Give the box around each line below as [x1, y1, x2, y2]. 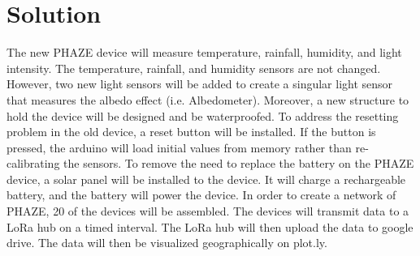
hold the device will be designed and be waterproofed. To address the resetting [6, 107, 399, 124]
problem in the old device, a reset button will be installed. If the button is [6, 123, 376, 140]
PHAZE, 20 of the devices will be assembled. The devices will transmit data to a [6, 203, 409, 220]
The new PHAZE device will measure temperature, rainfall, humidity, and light [6, 44, 402, 61]
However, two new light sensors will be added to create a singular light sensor [6, 75, 393, 92]
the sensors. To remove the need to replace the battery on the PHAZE [63, 155, 414, 172]
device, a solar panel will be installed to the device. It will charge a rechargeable [6, 170, 406, 187]
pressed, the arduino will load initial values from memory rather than [6, 139, 352, 156]
